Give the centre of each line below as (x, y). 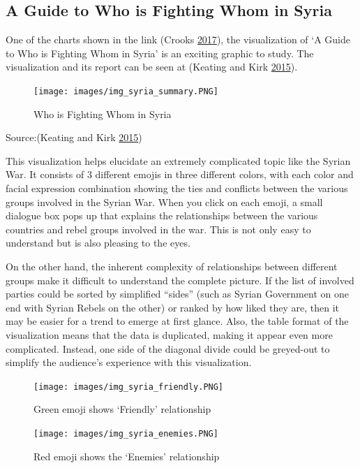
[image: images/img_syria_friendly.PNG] (129, 387)
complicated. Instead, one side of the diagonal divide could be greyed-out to (168, 348)
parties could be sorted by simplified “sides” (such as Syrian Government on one (177, 294)
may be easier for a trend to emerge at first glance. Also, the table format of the (177, 321)
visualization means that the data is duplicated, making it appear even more (169, 334)
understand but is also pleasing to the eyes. (98, 243)
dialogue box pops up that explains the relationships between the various (162, 215)
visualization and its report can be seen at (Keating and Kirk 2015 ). (152, 67)
